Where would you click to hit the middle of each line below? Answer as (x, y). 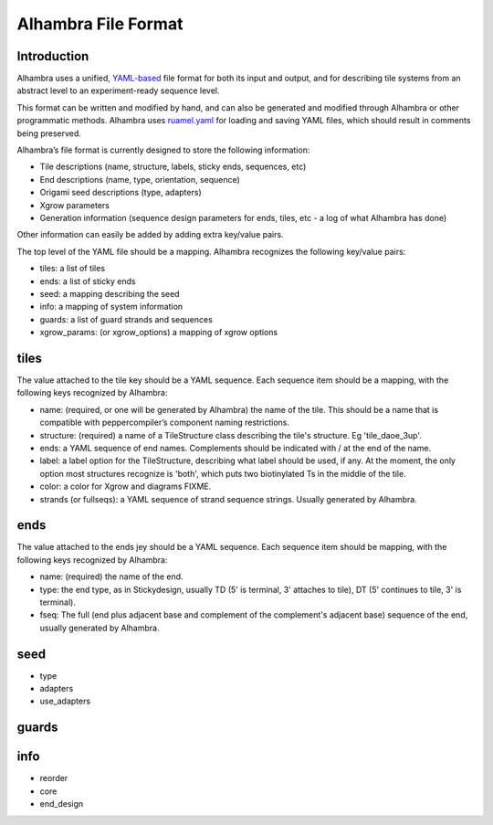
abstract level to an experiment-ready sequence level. (118, 90)
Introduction (53, 56)
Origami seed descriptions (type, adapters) (121, 193)
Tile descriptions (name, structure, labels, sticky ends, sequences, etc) (173, 167)
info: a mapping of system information (111, 307)
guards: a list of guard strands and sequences (126, 319)
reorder (54, 778)
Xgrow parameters (74, 205)
